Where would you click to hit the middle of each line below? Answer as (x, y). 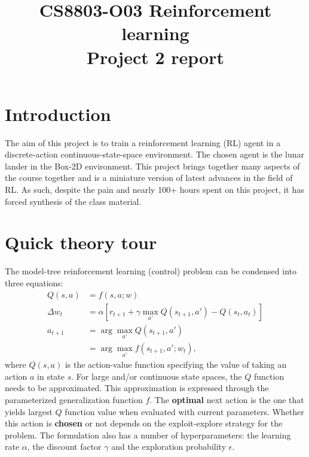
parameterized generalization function (74, 399)
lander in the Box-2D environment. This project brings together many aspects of (152, 166)
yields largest (29, 411)
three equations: (34, 282)
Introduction (58, 114)
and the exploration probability (169, 447)
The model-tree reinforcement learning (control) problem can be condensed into (151, 271)
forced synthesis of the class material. (73, 201)
